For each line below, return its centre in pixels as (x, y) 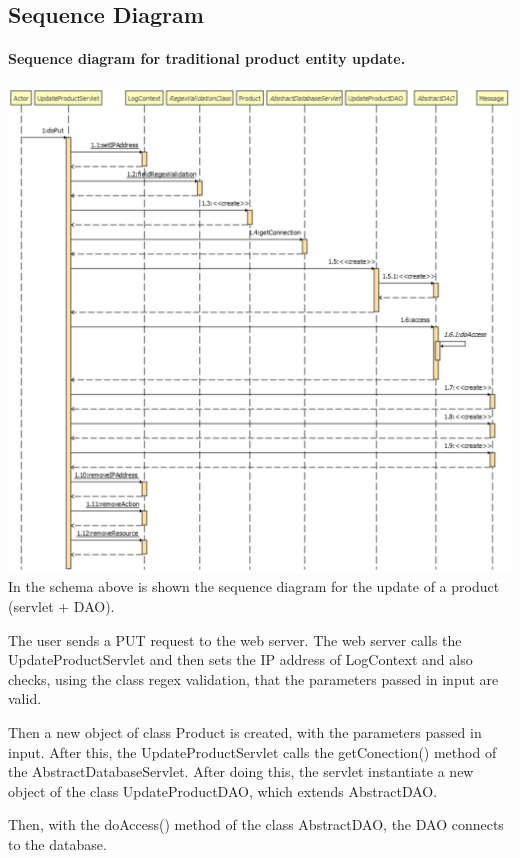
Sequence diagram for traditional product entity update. (207, 58)
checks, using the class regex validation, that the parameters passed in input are (253, 678)
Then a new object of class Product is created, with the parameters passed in (245, 732)
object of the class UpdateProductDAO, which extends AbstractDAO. (223, 790)
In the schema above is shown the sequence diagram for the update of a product (254, 586)
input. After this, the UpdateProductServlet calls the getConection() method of (252, 751)
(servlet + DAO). (61, 606)
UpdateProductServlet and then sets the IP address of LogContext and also (240, 659)
